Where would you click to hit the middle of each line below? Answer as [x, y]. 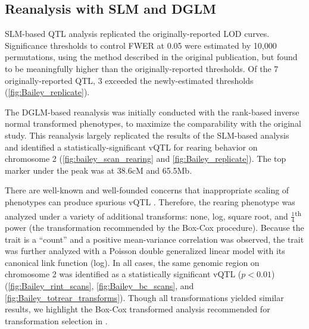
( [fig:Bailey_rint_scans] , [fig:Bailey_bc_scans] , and [99, 285]
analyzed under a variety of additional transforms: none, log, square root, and [146, 216]
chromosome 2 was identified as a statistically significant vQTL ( [123, 274]
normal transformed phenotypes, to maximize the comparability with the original [153, 123]
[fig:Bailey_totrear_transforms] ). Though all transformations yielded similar [144, 297]
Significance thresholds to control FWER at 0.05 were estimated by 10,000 [141, 45]
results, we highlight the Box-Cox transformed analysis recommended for [138, 309]
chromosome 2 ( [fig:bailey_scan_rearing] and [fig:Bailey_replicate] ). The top [146, 159]
